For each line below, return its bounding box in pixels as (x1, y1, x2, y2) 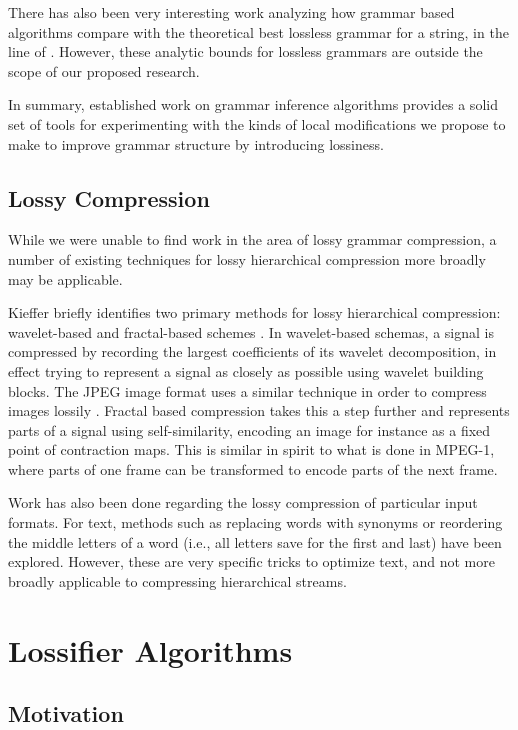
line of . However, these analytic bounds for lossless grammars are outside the (8, 41, 483, 62)
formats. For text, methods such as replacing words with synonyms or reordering (8, 512, 503, 533)
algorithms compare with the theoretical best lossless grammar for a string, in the (8, 21, 509, 42)
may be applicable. (8, 268, 123, 289)
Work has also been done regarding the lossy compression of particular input (8, 492, 478, 513)
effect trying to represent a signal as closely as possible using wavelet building (8, 360, 484, 381)
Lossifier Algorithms (8, 629, 293, 670)
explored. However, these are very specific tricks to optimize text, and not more (8, 551, 495, 572)
